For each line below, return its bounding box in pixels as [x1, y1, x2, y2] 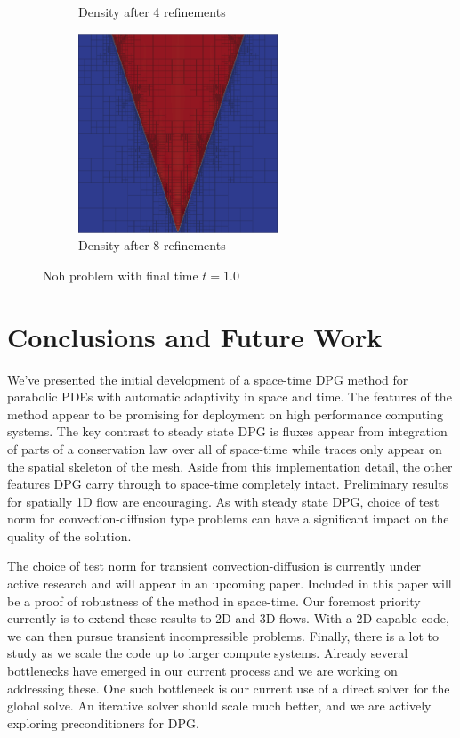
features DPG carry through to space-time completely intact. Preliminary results [7, 474, 448, 493]
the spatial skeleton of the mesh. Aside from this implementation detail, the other [7, 457, 453, 475]
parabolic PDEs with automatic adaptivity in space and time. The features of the [7, 387, 452, 406]
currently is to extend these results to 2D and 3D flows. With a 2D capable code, [7, 609, 449, 628]
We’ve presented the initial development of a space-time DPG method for [7, 369, 408, 388]
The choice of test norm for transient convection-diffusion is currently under [7, 556, 421, 575]
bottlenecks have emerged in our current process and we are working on [7, 661, 398, 680]
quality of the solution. [7, 526, 132, 545]
